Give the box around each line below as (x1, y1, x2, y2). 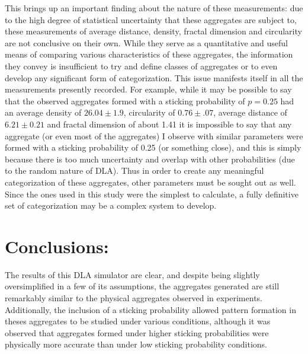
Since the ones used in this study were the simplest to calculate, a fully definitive (5, 187, 299, 200)
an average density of (5, 106, 82, 119)
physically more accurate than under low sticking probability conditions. (5, 338, 267, 350)
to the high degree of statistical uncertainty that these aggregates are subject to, (5, 13, 297, 25)
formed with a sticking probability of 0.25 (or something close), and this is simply (5, 141, 301, 154)
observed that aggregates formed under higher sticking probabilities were (5, 326, 269, 339)
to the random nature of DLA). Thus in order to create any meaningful (5, 164, 264, 177)
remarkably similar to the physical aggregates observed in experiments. (5, 292, 262, 304)
